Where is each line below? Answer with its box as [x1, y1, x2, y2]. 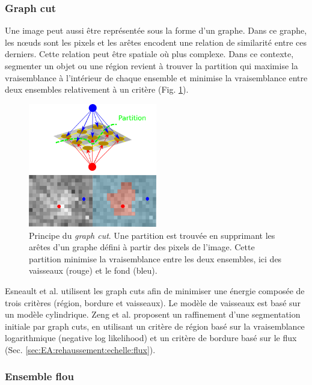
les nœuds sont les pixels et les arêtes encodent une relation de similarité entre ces [5, 35, 307, 48]
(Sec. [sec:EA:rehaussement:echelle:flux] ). [5, 343, 156, 356]
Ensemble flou [5, 369, 74, 384]
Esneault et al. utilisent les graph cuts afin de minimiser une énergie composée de [5, 285, 305, 297]
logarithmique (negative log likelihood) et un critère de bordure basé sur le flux [5, 331, 297, 344]
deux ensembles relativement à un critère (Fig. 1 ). [5, 83, 189, 96]
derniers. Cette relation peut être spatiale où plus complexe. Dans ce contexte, [5, 48, 294, 60]
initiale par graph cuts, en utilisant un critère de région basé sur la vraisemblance [5, 319, 305, 332]
